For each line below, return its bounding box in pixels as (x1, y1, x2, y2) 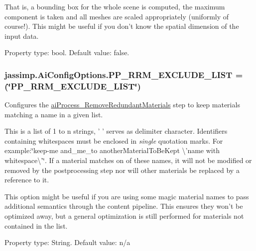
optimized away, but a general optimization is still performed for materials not (4, 211, 244, 221)
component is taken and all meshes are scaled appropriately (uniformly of (4, 11, 229, 21)
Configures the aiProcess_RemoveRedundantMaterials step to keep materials (4, 99, 240, 110)
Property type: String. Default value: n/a (4, 237, 130, 248)
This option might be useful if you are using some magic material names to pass (4, 191, 249, 201)
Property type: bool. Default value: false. (4, 47, 129, 58)
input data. (4, 30, 39, 41)
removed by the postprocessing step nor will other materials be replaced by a (4, 165, 240, 175)
